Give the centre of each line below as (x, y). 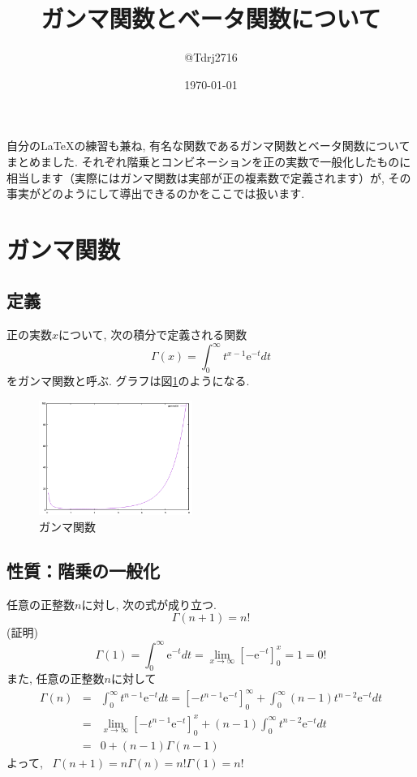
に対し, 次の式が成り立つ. (149, 604)
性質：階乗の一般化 (83, 571)
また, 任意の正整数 (56, 678)
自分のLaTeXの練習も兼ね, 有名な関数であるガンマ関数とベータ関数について (208, 146)
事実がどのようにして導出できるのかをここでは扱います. (156, 193)
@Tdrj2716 (211, 57)
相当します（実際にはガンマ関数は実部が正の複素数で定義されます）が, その (209, 177)
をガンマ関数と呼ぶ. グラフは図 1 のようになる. (128, 381)
